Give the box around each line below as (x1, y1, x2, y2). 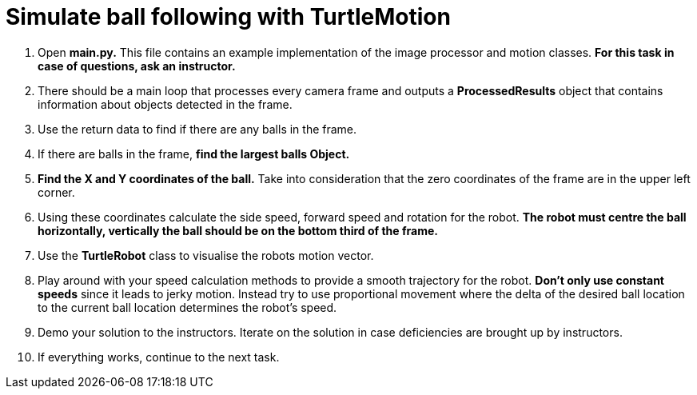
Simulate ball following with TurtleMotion (6, 3, 451, 30)
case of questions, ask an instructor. (38, 58, 236, 73)
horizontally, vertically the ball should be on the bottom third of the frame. (38, 223, 438, 237)
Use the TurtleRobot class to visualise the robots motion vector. (38, 248, 374, 262)
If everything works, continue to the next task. (38, 349, 280, 364)
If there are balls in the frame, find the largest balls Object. (38, 146, 350, 161)
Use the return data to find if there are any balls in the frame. (38, 122, 357, 136)
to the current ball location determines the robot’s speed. (38, 300, 337, 314)
